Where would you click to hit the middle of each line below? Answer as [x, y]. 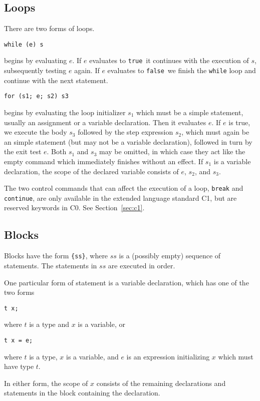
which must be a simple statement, [190, 112]
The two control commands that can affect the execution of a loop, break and [124, 188]
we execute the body [36, 132]
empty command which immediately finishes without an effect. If [104, 161]
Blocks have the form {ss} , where [56, 256]
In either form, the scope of [46, 383]
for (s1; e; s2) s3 [36, 96]
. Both [57, 151]
